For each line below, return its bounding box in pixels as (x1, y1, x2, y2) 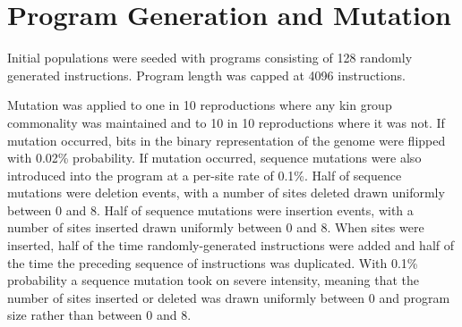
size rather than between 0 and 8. (7, 306, 192, 324)
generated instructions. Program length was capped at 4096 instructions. (7, 65, 406, 84)
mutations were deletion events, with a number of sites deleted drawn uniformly (7, 183, 445, 202)
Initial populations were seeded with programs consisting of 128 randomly (7, 48, 413, 67)
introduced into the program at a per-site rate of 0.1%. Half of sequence (7, 165, 402, 184)
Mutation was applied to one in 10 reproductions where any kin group (7, 96, 392, 114)
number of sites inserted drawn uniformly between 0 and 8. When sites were (7, 218, 424, 237)
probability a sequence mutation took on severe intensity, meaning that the (7, 271, 419, 289)
